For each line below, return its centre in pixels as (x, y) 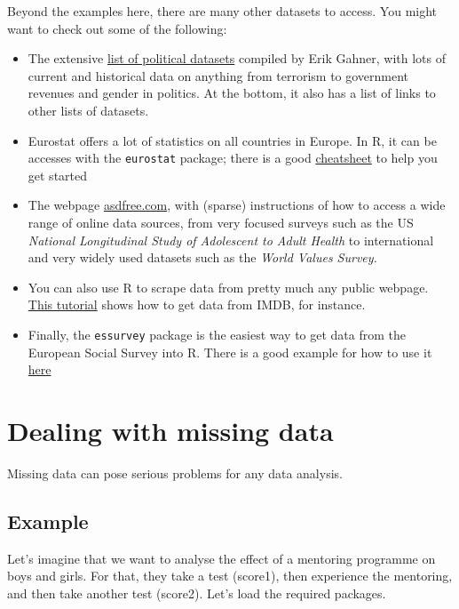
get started (58, 175)
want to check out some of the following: (117, 28)
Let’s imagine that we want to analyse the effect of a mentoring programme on (222, 558)
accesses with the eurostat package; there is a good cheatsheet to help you (233, 158)
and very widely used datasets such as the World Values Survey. (202, 257)
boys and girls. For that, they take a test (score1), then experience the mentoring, (230, 576)
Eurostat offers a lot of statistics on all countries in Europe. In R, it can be (232, 140)
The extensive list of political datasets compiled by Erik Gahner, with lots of (237, 58)
